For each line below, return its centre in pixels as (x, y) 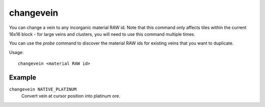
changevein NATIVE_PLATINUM (43, 89)
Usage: (16, 52)
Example (23, 77)
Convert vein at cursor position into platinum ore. (71, 96)
